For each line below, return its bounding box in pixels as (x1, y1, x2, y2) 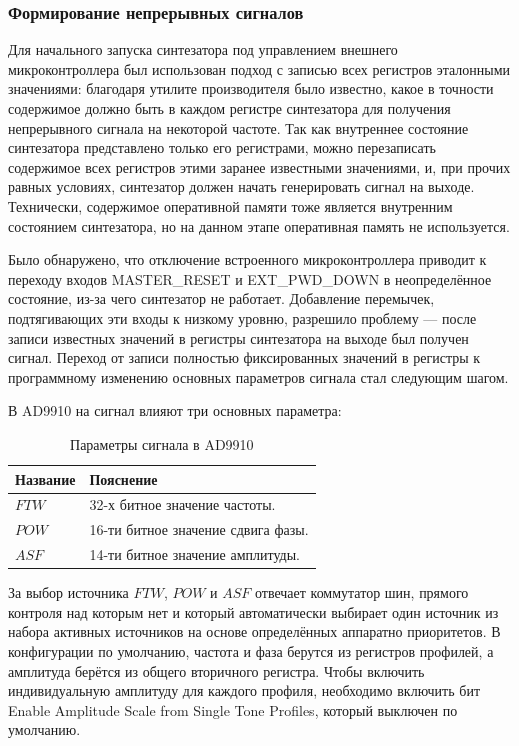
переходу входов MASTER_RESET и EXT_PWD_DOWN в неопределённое (8, 268, 492, 289)
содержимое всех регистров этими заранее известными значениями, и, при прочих (8, 156, 511, 177)
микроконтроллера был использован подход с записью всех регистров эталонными (8, 58, 511, 79)
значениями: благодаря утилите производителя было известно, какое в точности (8, 78, 494, 99)
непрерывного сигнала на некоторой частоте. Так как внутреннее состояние (8, 117, 469, 138)
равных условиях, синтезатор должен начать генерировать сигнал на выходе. (8, 176, 475, 197)
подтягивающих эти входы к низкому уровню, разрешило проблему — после (8, 307, 477, 328)
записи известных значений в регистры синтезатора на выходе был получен (8, 327, 469, 348)
